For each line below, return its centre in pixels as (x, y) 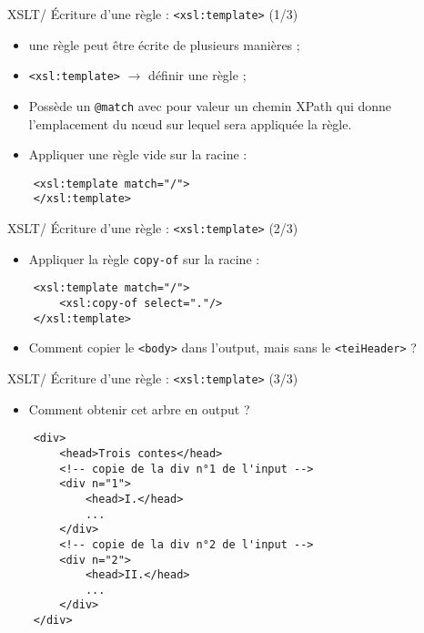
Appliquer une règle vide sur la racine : (138, 154)
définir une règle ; (197, 75)
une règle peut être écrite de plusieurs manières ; (164, 44)
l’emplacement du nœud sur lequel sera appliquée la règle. (190, 123)
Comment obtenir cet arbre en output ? (139, 408)
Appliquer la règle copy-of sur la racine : (144, 258)
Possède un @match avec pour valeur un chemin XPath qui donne (210, 105)
